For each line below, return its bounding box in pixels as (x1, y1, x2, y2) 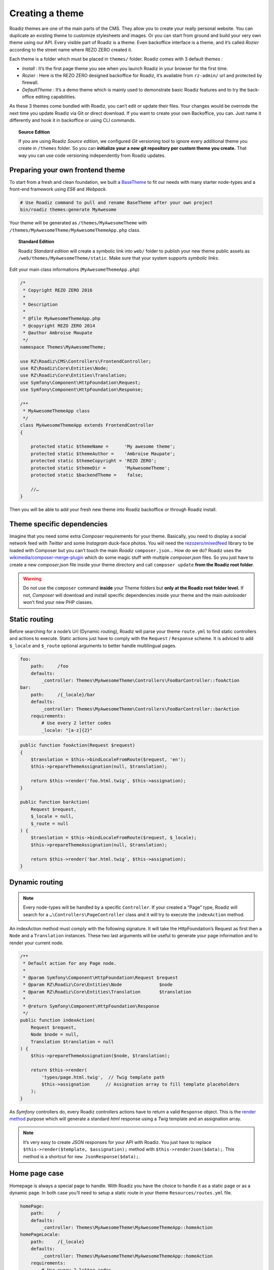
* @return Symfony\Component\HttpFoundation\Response (23, 1003, 159, 1009)
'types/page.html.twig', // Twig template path (41, 1074, 165, 1080)
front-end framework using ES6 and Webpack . (9, 186, 107, 193)
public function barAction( (20, 799, 90, 805)
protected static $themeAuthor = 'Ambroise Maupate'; (30, 451, 176, 457)
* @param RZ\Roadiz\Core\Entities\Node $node (23, 982, 173, 988)
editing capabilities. (35, 94, 76, 100)
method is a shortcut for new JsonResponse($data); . (23, 1153, 141, 1159)
